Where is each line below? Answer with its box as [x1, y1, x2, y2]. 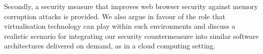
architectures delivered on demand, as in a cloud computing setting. [4, 40, 216, 51]
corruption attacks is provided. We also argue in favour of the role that [4, 11, 225, 21]
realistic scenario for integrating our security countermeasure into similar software [4, 30, 259, 41]
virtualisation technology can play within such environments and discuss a [4, 21, 236, 31]
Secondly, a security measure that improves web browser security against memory [4, 1, 258, 11]
